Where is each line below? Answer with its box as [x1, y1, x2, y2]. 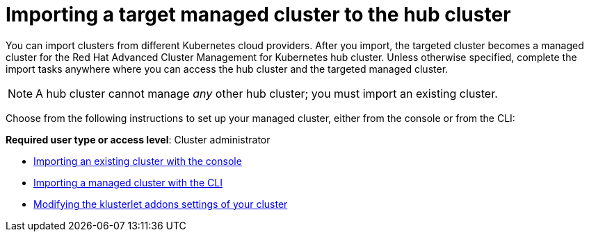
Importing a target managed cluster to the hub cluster [6, 3, 511, 26]
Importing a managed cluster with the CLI [33, 176, 223, 188]
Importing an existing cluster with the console [33, 155, 242, 167]
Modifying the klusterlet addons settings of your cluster [33, 197, 288, 210]
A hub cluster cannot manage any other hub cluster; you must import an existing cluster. [35, 86, 498, 100]
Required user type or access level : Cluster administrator [6, 133, 271, 146]
